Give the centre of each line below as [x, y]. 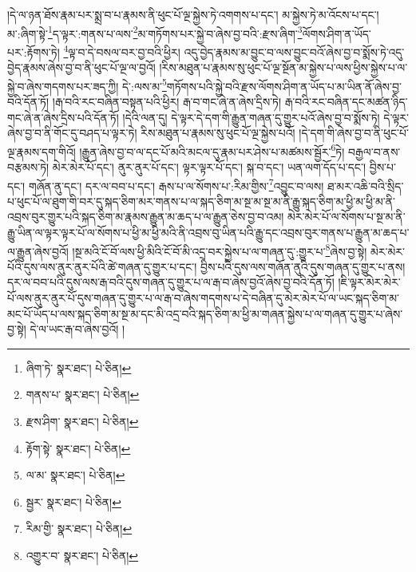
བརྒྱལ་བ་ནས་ [374, 151]
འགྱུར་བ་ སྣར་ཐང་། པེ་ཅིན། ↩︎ [82, 555]
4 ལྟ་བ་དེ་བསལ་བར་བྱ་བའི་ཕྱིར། [122, 50]
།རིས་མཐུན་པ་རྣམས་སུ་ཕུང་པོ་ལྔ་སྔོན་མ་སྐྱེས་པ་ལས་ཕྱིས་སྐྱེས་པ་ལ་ [283, 67]
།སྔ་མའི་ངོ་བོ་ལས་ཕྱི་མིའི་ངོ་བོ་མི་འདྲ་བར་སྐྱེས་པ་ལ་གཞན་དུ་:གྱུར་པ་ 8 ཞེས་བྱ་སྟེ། [220, 250]
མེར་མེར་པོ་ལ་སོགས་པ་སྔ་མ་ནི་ [346, 217]
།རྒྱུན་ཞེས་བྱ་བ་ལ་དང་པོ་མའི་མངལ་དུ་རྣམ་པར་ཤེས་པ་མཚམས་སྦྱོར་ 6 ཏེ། [212, 150]
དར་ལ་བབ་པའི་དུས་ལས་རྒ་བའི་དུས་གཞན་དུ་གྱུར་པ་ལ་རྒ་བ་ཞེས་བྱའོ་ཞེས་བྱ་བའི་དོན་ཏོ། [171, 282]
